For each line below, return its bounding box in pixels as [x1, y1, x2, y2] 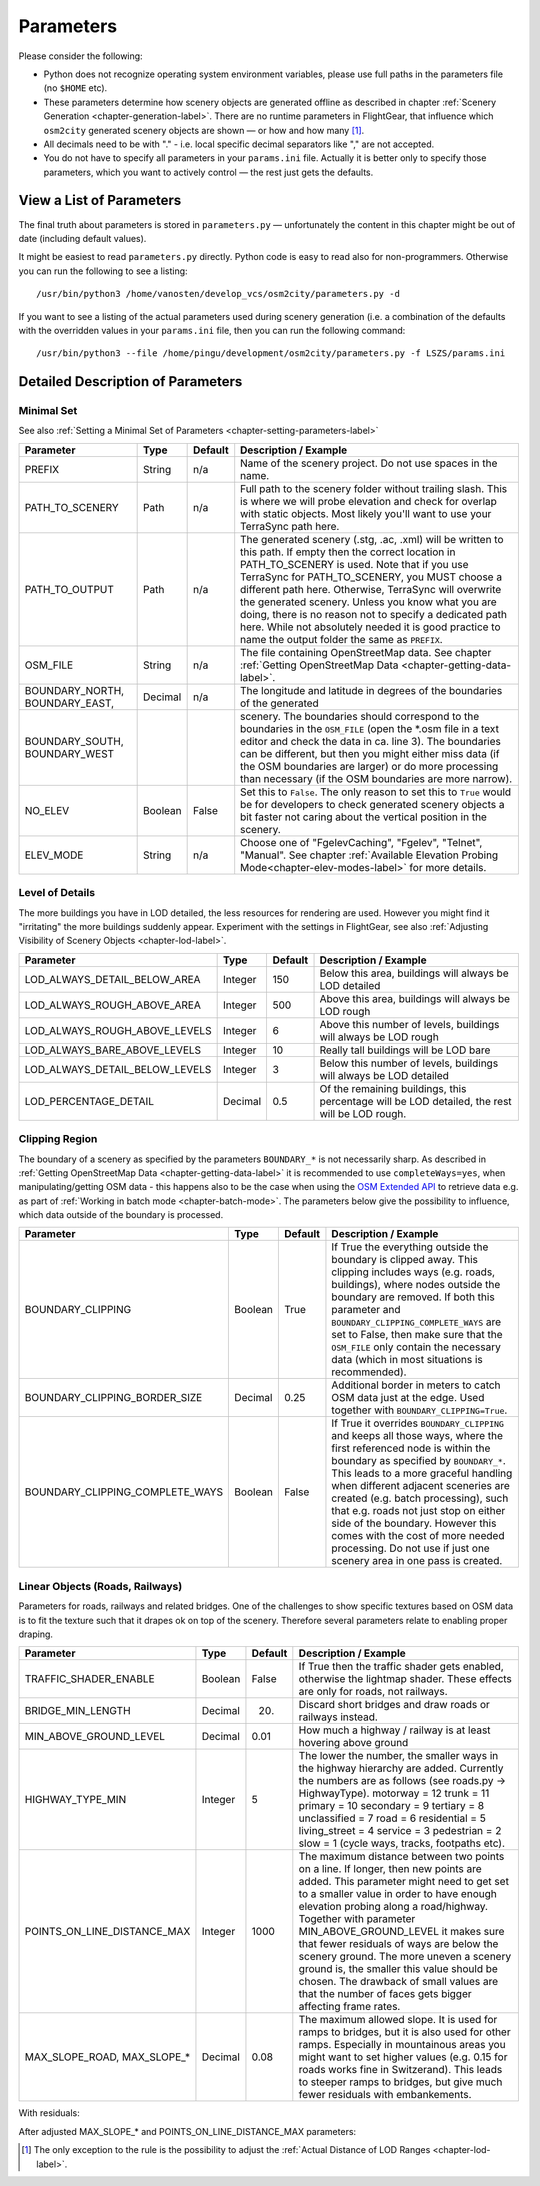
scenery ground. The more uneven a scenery [298, 1950, 512, 1964]
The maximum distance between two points [298, 1850, 505, 1864]
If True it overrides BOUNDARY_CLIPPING [331, 1416, 505, 1430]
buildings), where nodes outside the [331, 1278, 501, 1292]
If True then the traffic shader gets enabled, [298, 1660, 504, 1674]
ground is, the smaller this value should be [298, 1962, 499, 1976]
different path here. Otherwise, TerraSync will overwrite [240, 582, 502, 596]
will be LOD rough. [319, 1106, 407, 1120]
